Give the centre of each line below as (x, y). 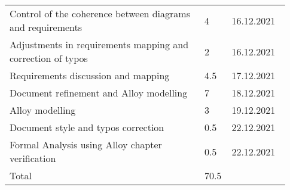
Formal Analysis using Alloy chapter (86, 144)
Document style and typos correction (87, 127)
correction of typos (49, 58)
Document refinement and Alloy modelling (99, 93)
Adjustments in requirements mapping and (99, 44)
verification (33, 158)
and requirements (46, 27)
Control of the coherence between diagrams (100, 13)
